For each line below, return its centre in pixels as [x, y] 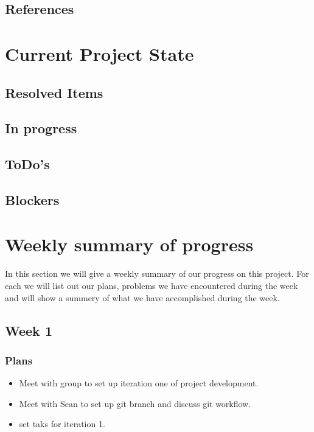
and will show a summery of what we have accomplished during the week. [142, 297]
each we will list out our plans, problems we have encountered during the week [152, 285]
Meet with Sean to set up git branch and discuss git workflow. [135, 403]
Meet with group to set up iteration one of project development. [139, 383]
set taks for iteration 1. [62, 424]
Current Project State [99, 53]
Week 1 [29, 330]
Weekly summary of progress [129, 244]
